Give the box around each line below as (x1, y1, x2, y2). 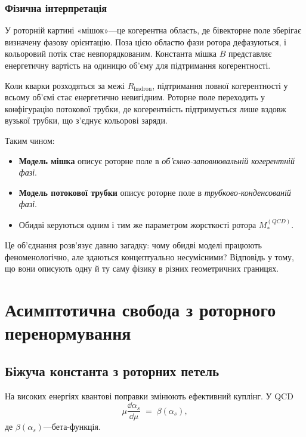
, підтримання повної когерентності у (152, 79, 288, 91)
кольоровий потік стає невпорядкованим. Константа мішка (5, 47, 217, 60)
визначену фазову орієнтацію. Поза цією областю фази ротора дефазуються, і (5, 35, 286, 48)
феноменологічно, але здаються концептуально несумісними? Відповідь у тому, (5, 250, 294, 263)
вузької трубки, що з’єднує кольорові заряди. (5, 114, 168, 127)
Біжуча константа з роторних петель (5, 361, 220, 380)
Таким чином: (5, 134, 55, 146)
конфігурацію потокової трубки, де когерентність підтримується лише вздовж (5, 102, 286, 115)
